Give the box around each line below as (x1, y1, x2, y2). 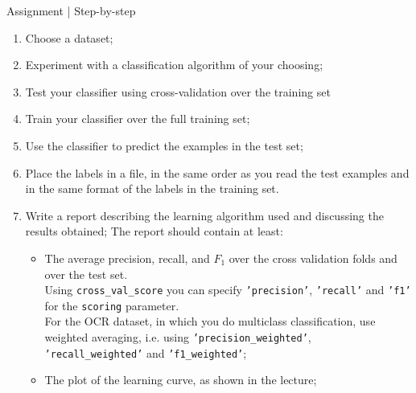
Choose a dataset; (25, 29, 113, 46)
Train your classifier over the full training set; (25, 110, 250, 127)
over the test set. (44, 265, 128, 282)
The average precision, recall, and (44, 249, 210, 266)
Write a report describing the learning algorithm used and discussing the (25, 207, 384, 223)
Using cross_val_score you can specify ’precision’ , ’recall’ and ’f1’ (44, 281, 411, 298)
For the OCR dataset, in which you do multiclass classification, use (44, 313, 376, 330)
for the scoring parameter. (44, 297, 179, 313)
